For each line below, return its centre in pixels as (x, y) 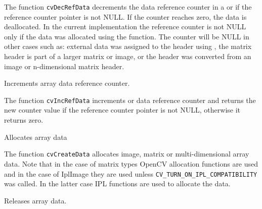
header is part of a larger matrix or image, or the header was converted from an (128, 56)
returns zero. (24, 120)
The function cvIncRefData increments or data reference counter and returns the (130, 100)
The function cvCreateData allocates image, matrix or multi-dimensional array (127, 154)
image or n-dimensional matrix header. (64, 66)
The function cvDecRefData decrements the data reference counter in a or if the (128, 7)
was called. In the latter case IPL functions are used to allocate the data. (117, 184)
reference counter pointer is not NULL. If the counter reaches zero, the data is (125, 16)
